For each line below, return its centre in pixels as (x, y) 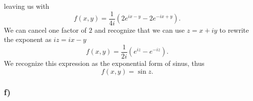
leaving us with (27, 6)
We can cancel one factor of (45, 30)
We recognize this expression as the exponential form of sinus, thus (104, 63)
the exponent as (28, 39)
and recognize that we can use (140, 30)
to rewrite (234, 30)
